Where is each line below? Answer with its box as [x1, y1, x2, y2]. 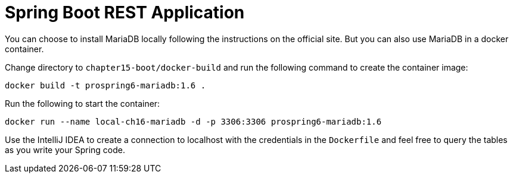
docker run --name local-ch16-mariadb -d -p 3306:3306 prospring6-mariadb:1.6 [5, 116, 382, 126]
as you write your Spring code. [5, 144, 125, 155]
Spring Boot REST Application [5, 2, 245, 23]
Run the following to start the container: [5, 98, 160, 109]
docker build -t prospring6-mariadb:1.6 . [5, 80, 206, 90]
